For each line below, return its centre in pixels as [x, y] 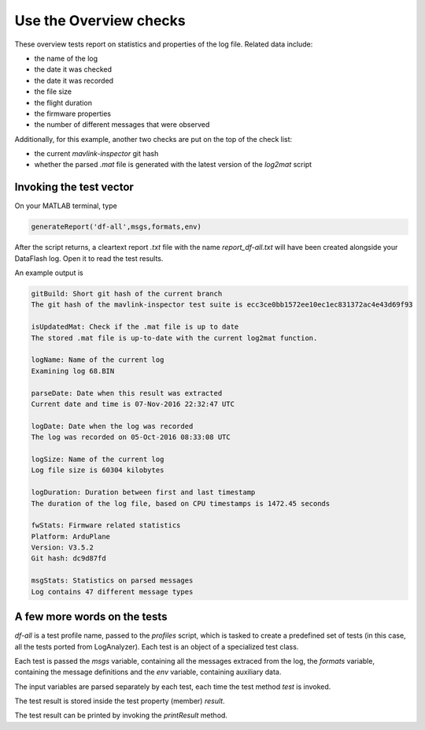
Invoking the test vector [74, 187]
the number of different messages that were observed [122, 125]
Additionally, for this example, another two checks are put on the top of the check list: [153, 139]
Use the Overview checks [100, 20]
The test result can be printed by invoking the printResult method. [121, 715]
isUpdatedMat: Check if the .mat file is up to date [135, 327]
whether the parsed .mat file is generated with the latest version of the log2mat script [173, 165]
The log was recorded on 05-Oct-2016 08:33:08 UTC [131, 437]
